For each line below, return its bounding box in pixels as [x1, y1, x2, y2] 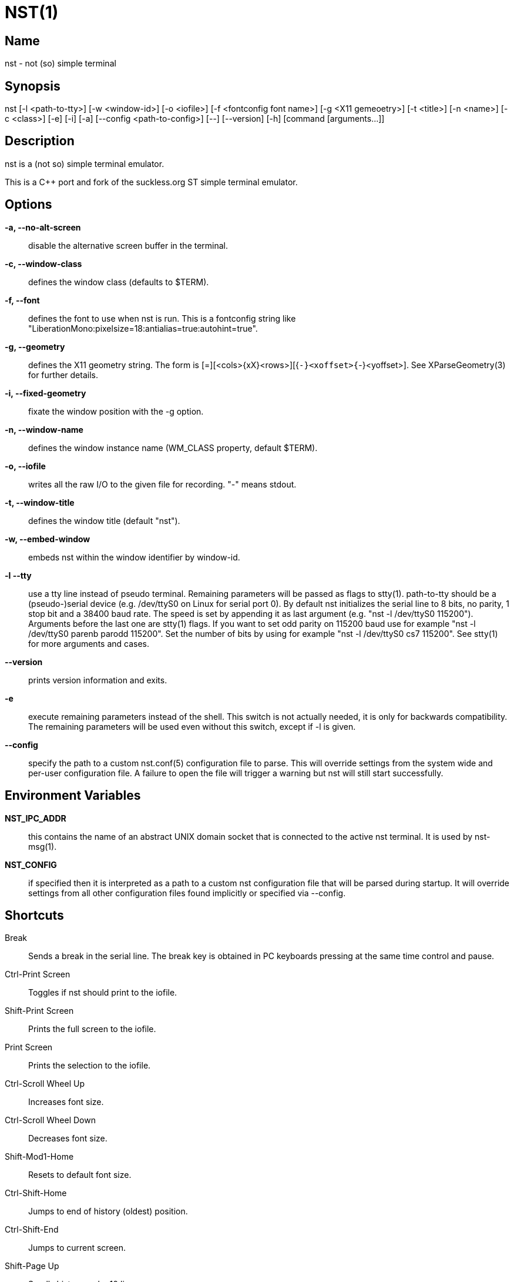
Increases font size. [28, 1097, 104, 1107]
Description [5, 133, 75, 149]
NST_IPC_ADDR [5, 813, 66, 823]
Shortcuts [5, 907, 64, 923]
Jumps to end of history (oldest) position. [28, 1206, 188, 1217]
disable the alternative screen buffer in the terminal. [28, 240, 229, 251]
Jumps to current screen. [28, 1243, 126, 1253]
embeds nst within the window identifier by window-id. [28, 552, 240, 562]
